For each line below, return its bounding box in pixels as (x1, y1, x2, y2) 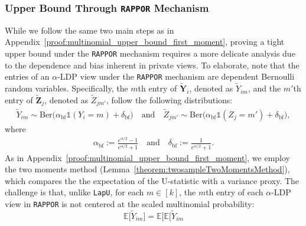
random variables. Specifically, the (5, 82, 128, 94)
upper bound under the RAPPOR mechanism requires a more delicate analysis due (5, 47, 295, 59)
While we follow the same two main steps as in (5, 24, 174, 36)
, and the (248, 82, 281, 94)
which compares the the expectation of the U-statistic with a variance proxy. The (5, 174, 300, 186)
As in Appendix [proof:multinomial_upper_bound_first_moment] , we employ (5, 151, 290, 163)
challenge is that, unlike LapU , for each (5, 186, 144, 198)
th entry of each (206, 186, 263, 198)
